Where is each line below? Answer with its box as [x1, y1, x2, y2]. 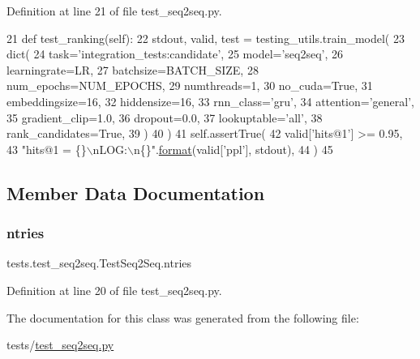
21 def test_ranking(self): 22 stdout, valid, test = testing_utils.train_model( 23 [6, 29, 405, 46]
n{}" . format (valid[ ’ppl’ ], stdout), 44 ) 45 [133, 140, 333, 157]
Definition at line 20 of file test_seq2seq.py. [6, 281, 222, 298]
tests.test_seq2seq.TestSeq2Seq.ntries [6, 254, 192, 271]
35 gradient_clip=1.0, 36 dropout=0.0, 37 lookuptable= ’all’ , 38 [6, 109, 323, 126]
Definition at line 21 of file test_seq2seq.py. [6, 2, 222, 19]
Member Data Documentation [6, 180, 265, 205]
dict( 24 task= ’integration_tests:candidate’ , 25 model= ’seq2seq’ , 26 [6, 45, 344, 62]
